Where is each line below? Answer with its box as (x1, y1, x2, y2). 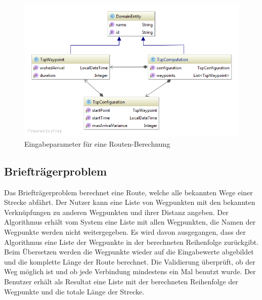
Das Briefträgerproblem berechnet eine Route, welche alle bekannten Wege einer (4, 187, 253, 197)
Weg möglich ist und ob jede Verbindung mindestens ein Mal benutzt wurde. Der (4, 266, 256, 277)
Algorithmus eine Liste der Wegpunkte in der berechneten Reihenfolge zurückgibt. (4, 236, 259, 247)
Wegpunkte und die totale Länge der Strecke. (4, 286, 145, 296)
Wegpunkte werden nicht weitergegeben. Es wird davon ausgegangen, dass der (4, 226, 246, 237)
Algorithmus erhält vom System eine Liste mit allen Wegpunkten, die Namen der (4, 217, 256, 227)
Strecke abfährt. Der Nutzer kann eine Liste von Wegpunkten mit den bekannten (4, 197, 255, 207)
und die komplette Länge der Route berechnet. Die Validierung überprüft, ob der (4, 256, 255, 267)
